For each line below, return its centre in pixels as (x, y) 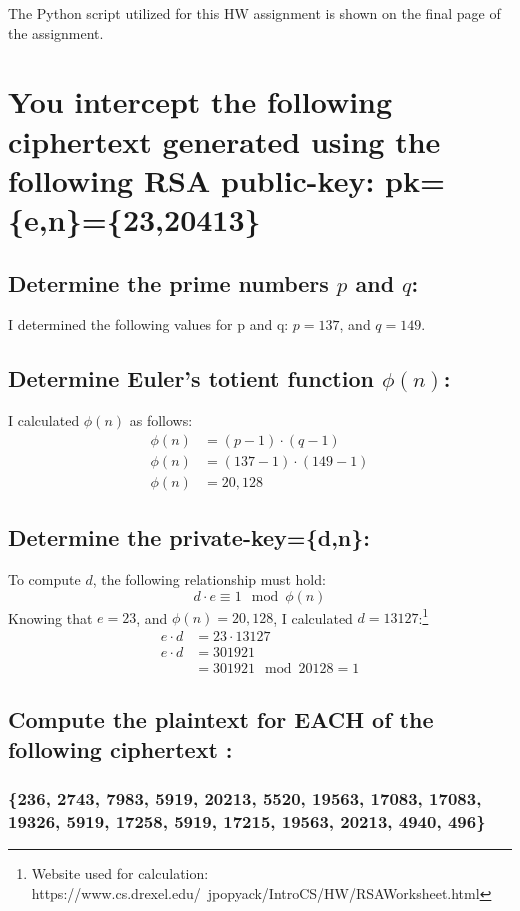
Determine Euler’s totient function (191, 378)
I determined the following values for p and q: (148, 324)
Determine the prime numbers (168, 282)
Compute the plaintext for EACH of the (221, 719)
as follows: (161, 420)
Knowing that (50, 617)
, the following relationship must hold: (209, 579)
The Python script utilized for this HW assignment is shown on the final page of (254, 13)
